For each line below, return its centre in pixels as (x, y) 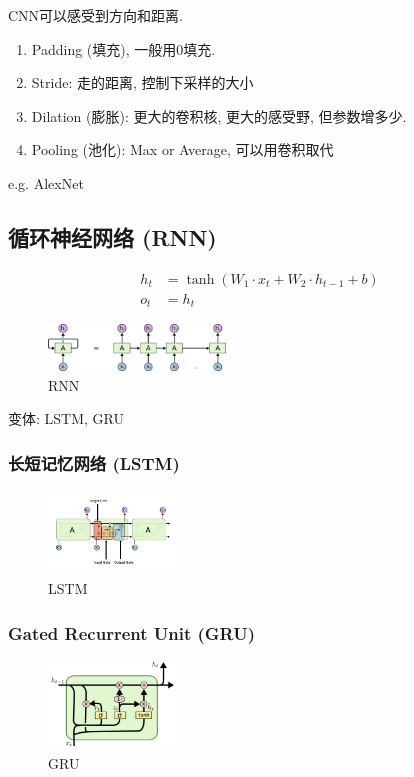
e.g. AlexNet (46, 182)
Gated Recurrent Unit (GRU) (131, 632)
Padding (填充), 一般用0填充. (123, 48)
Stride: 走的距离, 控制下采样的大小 (142, 82)
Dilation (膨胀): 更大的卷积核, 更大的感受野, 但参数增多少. (219, 115)
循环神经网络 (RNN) (112, 236)
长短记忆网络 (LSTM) (94, 462)
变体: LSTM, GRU (66, 418)
